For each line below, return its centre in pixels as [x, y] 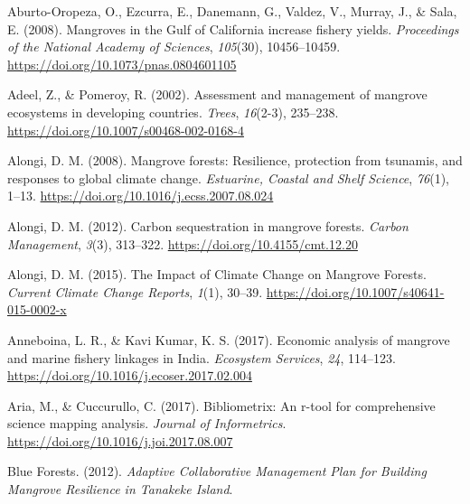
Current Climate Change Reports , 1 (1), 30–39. [135, 291]
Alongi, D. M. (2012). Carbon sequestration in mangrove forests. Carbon [208, 225]
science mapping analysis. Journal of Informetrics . [147, 423]
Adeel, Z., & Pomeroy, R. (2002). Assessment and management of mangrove [217, 94]
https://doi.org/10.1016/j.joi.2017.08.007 [120, 440]
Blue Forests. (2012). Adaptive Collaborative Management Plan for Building [217, 471]
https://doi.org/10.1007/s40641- [355, 291]
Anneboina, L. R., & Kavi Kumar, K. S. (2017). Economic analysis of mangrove [229, 339]
